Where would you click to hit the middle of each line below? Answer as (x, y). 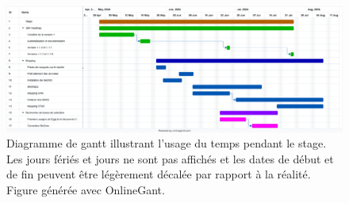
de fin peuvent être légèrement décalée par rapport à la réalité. (159, 174)
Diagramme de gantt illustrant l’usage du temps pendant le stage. (167, 143)
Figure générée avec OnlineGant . (86, 189)
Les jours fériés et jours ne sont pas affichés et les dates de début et (170, 158)
